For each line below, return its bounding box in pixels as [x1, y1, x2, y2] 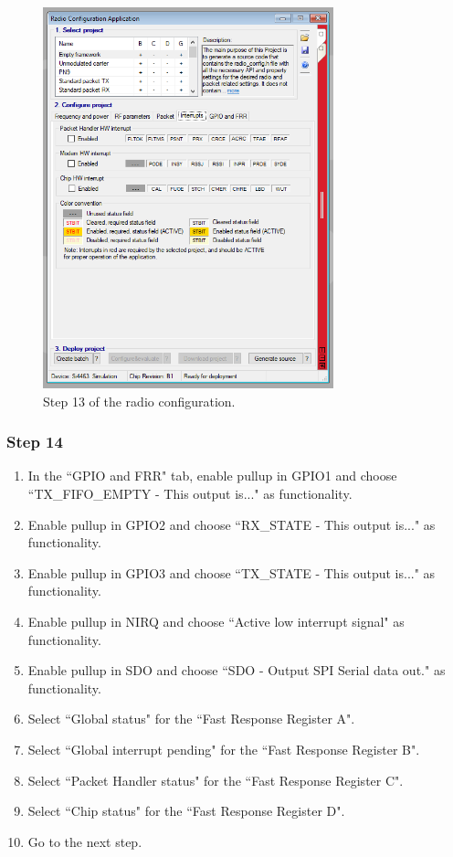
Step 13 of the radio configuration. [43, 391, 236, 410]
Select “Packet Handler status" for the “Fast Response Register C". [27, 770, 404, 789]
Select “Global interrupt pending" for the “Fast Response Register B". [27, 739, 420, 758]
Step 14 [6, 430, 63, 453]
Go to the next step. [27, 831, 142, 851]
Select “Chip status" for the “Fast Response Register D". [27, 801, 345, 820]
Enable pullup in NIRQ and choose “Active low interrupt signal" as [27, 611, 405, 630]
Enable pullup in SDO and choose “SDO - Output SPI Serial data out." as [27, 661, 446, 680]
